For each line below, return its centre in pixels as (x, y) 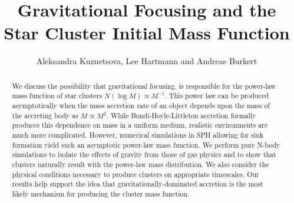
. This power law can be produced (217, 96)
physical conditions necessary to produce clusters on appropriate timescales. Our (136, 174)
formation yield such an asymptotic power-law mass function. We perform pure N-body (146, 144)
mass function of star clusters (57, 96)
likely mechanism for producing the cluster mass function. (101, 193)
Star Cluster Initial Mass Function (147, 33)
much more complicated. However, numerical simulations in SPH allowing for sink (138, 134)
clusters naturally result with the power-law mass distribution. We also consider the (141, 164)
